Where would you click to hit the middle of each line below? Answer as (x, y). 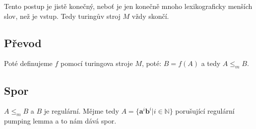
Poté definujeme (28, 63)
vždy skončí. (150, 16)
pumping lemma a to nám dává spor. (60, 121)
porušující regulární (205, 111)
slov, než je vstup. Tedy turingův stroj (62, 16)
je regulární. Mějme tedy (81, 111)
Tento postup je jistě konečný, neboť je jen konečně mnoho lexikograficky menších (128, 6)
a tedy (211, 63)
